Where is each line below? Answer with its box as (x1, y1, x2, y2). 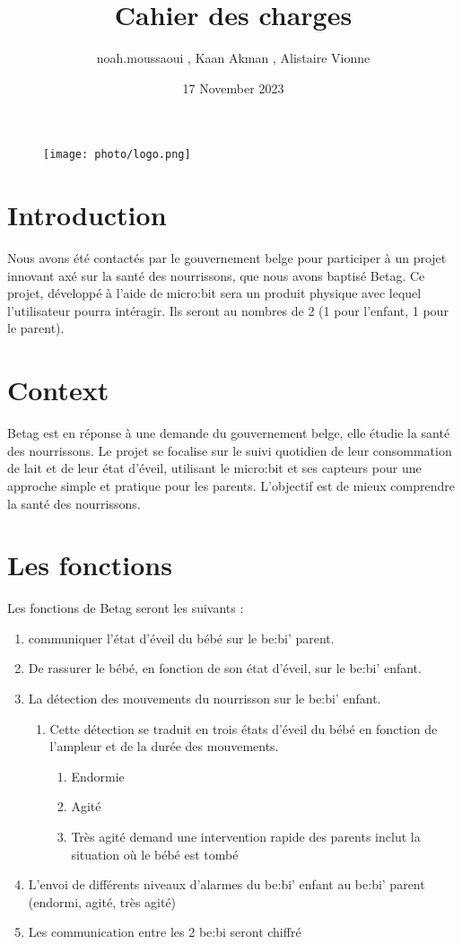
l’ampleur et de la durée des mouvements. (49, 737, 279, 756)
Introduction (7, 197, 167, 233)
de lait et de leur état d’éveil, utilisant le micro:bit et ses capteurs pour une (7, 459, 422, 477)
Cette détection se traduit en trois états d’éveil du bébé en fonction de (49, 719, 438, 738)
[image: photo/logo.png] (43, 148, 191, 162)
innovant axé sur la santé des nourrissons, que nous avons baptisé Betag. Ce (7, 266, 425, 284)
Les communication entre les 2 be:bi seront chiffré (28, 922, 301, 941)
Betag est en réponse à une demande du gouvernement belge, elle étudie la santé (7, 424, 450, 442)
